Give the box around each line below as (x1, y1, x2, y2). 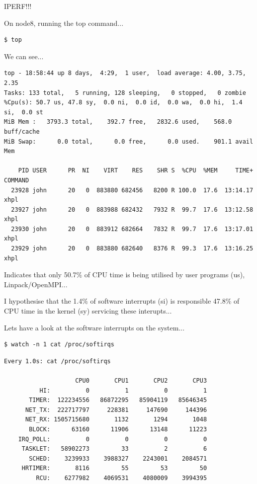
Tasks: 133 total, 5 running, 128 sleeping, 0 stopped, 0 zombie (4, 89, 246, 96)
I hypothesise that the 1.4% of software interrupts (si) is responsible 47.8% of (4, 296, 240, 306)
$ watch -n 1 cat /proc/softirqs (4, 341, 114, 348)
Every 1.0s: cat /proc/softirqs (4, 357, 111, 365)
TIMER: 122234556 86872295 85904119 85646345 (29, 397, 207, 404)
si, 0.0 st (4, 108, 43, 116)
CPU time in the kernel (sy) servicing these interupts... (4, 306, 172, 316)
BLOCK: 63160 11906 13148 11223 (29, 425, 207, 433)
